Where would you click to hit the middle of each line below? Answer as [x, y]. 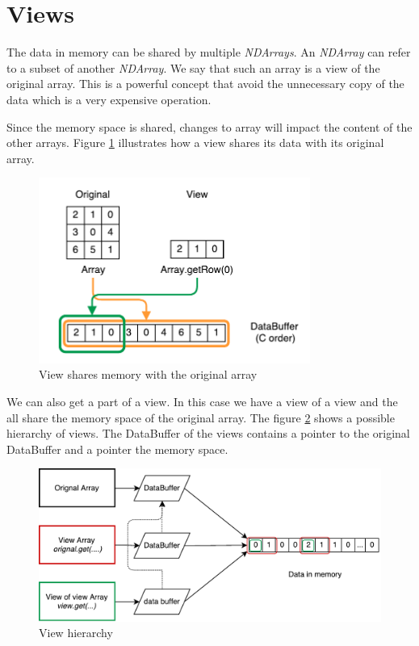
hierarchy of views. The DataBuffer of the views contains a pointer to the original [208, 433]
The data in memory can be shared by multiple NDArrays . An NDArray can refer [209, 52]
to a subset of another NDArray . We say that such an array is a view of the [193, 67]
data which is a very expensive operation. [109, 99]
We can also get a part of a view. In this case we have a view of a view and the [202, 401]
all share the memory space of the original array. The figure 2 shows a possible [201, 417]
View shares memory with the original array [148, 374]
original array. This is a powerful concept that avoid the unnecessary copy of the [205, 84]
